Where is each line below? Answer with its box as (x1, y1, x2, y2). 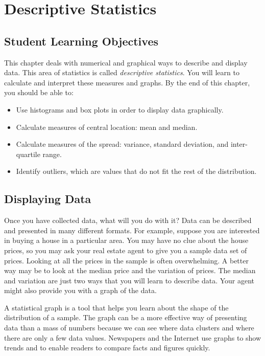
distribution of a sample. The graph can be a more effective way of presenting (4, 312, 247, 323)
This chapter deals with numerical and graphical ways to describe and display (4, 57, 248, 68)
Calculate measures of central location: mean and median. (16, 121, 198, 132)
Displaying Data (4, 191, 91, 207)
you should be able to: (4, 87, 74, 98)
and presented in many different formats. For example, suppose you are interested (4, 225, 260, 235)
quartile (16, 148, 40, 159)
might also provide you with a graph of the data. (4, 285, 157, 296)
